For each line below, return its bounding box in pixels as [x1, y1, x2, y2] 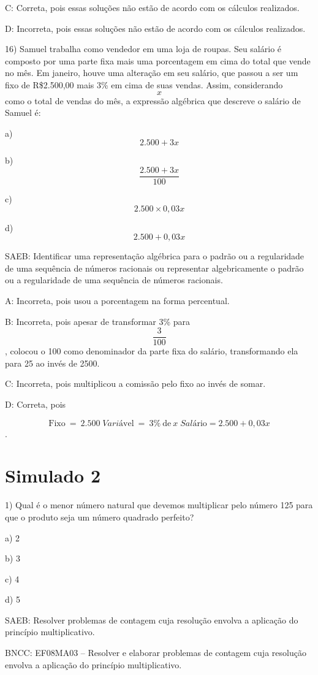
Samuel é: [5, 106, 41, 119]
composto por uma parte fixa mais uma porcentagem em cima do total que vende [5, 54, 311, 67]
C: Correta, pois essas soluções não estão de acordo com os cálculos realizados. [5, 1, 300, 13]
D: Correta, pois [5, 398, 66, 410]
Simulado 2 [5, 463, 101, 488]
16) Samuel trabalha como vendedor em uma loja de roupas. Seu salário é [5, 42, 282, 55]
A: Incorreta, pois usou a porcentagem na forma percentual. [5, 294, 230, 307]
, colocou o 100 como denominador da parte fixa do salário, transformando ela [5, 345, 298, 357]
